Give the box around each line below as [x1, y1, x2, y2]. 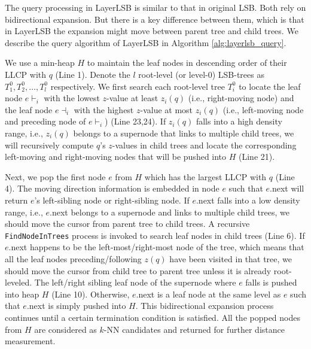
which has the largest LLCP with [144, 170, 267, 183]
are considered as [34, 323, 97, 335]
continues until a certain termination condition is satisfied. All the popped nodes [5, 311, 301, 323]
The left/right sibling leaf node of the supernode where [34, 276, 236, 289]
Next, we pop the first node [5, 170, 106, 183]
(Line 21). [239, 150, 275, 163]
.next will [270, 182, 304, 195]
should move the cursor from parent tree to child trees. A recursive [5, 217, 250, 230]
